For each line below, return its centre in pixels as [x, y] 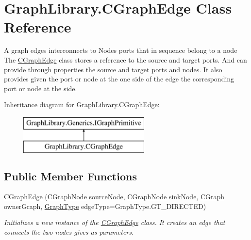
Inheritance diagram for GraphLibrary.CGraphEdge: [82, 104]
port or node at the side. [41, 88]
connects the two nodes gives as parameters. [69, 232]
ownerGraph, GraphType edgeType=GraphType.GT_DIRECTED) [105, 206]
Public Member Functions [70, 176]
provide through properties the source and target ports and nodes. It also [113, 69]
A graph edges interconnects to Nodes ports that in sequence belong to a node [121, 50]
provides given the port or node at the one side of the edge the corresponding [119, 79]
